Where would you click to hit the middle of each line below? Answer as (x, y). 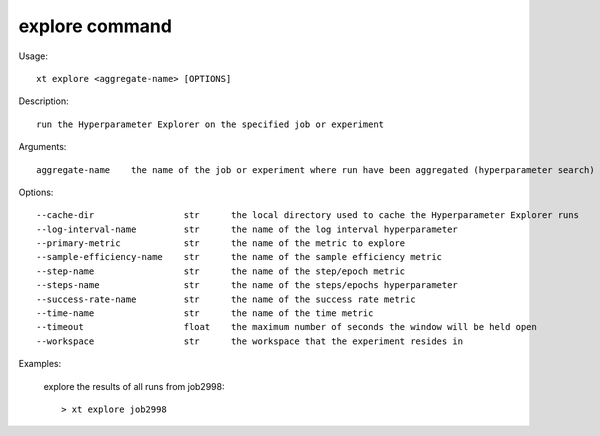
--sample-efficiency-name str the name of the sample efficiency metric (239, 257)
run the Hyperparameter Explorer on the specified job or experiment (210, 124)
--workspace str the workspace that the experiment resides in (250, 341)
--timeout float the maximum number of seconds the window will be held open (286, 327)
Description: (43, 101)
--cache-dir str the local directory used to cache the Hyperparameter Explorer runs (308, 215)
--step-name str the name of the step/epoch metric (221, 271)
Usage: (33, 56)
